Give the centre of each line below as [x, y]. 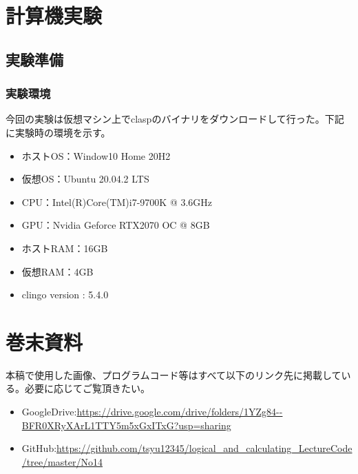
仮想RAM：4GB [57, 271]
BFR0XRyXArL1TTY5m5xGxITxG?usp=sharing [126, 425]
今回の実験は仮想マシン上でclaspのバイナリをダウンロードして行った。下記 [175, 119]
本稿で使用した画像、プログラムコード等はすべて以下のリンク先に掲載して [173, 374]
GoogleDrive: [49, 412]
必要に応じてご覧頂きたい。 [87, 388]
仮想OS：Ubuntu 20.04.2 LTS [85, 179]
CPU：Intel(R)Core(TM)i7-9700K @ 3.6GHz [117, 202]
